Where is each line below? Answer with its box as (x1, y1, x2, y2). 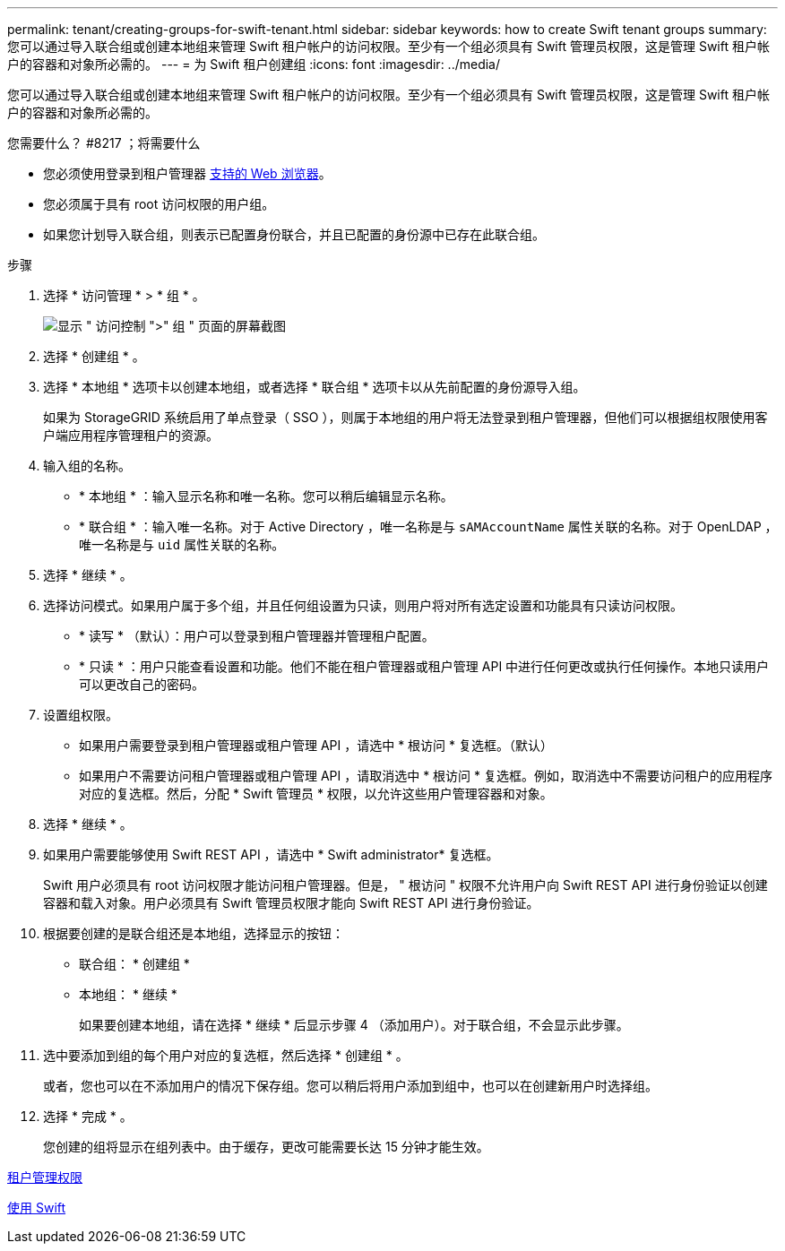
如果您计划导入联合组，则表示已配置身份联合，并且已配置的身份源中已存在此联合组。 (43, 227, 545, 242)
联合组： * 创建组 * (79, 956, 190, 971)
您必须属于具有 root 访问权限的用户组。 (43, 196, 275, 211)
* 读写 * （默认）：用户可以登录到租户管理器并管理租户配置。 (79, 628, 435, 643)
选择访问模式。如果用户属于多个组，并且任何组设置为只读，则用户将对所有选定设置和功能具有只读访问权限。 (43, 598, 683, 613)
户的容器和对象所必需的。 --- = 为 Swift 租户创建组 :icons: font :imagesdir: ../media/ (7, 56, 501, 72)
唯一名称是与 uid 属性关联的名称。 (79, 537, 285, 552)
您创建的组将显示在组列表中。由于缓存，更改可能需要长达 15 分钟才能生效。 (43, 1139, 489, 1154)
